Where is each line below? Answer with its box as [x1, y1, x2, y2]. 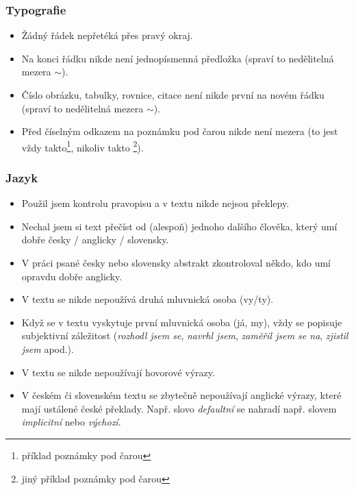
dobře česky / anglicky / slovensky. [21, 232, 169, 247]
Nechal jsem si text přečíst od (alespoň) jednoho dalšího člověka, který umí [21, 219, 338, 233]
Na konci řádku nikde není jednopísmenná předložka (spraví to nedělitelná [21, 51, 334, 65]
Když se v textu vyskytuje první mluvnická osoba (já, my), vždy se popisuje [21, 315, 342, 329]
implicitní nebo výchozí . [21, 415, 121, 429]
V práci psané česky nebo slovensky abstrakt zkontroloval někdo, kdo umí [21, 256, 331, 270]
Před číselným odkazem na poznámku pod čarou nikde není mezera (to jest [21, 124, 338, 138]
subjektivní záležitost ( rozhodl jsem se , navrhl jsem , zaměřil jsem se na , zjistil [21, 328, 348, 343]
